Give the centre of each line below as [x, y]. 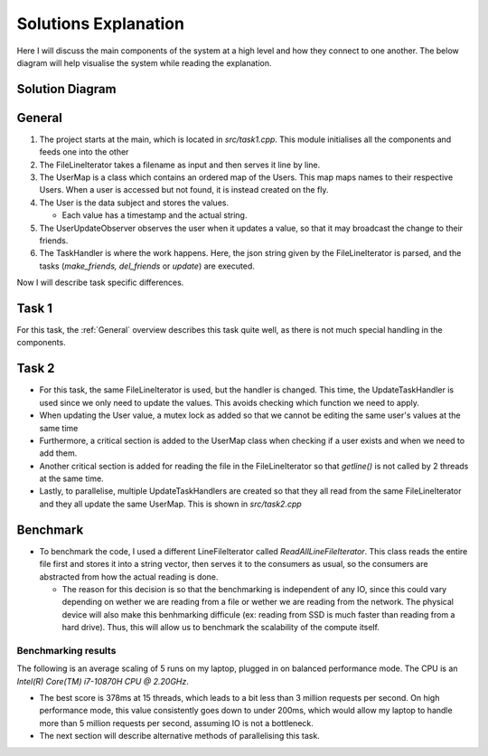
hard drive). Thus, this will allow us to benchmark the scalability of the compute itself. [221, 628]
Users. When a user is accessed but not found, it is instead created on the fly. [184, 190]
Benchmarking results [66, 650]
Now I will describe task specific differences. [100, 283]
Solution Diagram [66, 89]
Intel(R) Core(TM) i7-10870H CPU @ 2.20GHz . [103, 681]
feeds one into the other [84, 152]
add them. [58, 453]
